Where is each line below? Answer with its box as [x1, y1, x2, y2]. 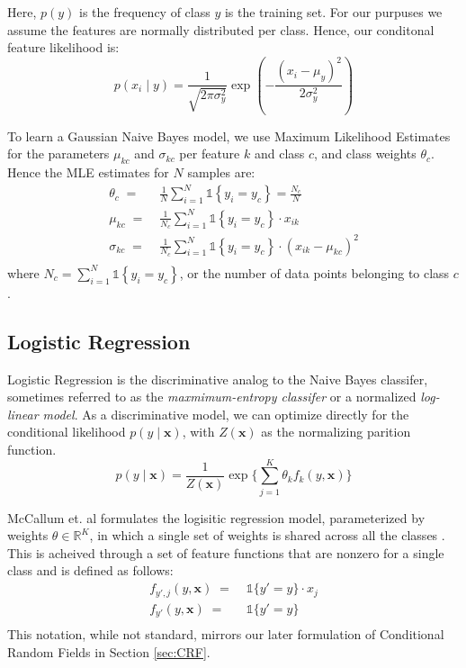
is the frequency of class [79, 3, 211, 21]
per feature [179, 144, 240, 163]
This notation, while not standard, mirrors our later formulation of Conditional [7, 625, 444, 644]
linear [7, 404, 39, 423]
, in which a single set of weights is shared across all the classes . [89, 526, 445, 545]
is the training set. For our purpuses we [224, 3, 443, 21]
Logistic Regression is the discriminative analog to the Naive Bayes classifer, [7, 369, 428, 388]
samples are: [187, 163, 255, 182]
